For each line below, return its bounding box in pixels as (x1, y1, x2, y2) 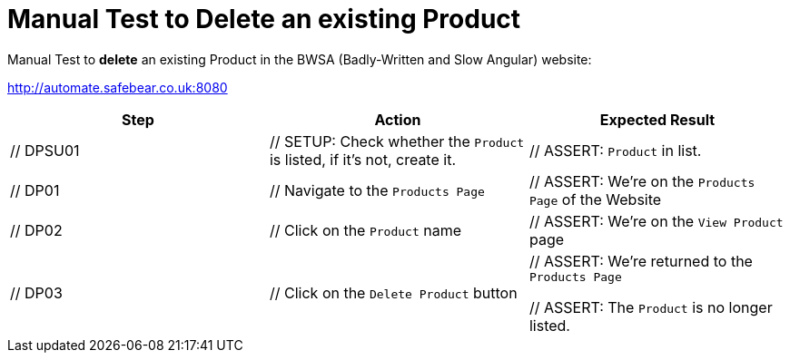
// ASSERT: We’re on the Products (528, 171, 755, 190)
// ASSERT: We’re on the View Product (528, 211, 784, 230)
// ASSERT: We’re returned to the (528, 251, 753, 270)
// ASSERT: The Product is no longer (528, 297, 773, 316)
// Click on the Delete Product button (269, 284, 518, 303)
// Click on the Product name (269, 220, 462, 239)
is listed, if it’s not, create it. (269, 150, 456, 169)
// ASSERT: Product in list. (528, 141, 702, 160)
